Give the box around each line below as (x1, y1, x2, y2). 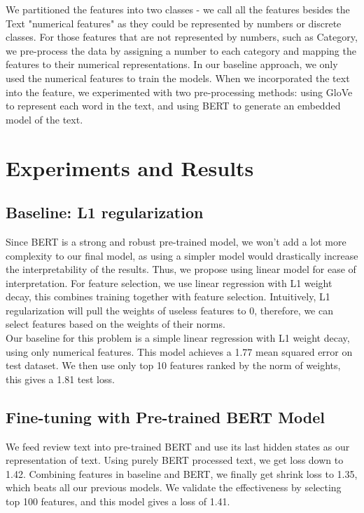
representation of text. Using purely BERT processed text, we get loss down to (6, 453, 344, 467)
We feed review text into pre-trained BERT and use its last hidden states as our (6, 439, 350, 453)
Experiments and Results (6, 153, 254, 182)
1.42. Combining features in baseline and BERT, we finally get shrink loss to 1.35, (6, 466, 358, 481)
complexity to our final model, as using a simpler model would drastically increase (6, 248, 358, 262)
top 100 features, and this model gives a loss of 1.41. (6, 494, 230, 509)
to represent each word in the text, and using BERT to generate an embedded (6, 98, 341, 113)
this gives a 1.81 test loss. (6, 371, 115, 386)
